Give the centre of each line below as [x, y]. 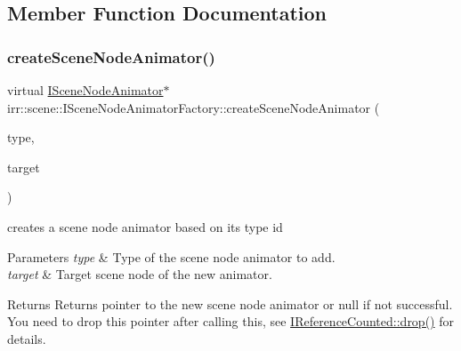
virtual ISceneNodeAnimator [85, 90]
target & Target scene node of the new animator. [140, 274]
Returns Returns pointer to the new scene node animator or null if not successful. [230, 303]
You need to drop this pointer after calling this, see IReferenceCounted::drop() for [230, 321]
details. [27, 338]
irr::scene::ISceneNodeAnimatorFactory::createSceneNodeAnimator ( [194, 107]
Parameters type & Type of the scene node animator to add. [171, 256]
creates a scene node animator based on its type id [145, 226]
